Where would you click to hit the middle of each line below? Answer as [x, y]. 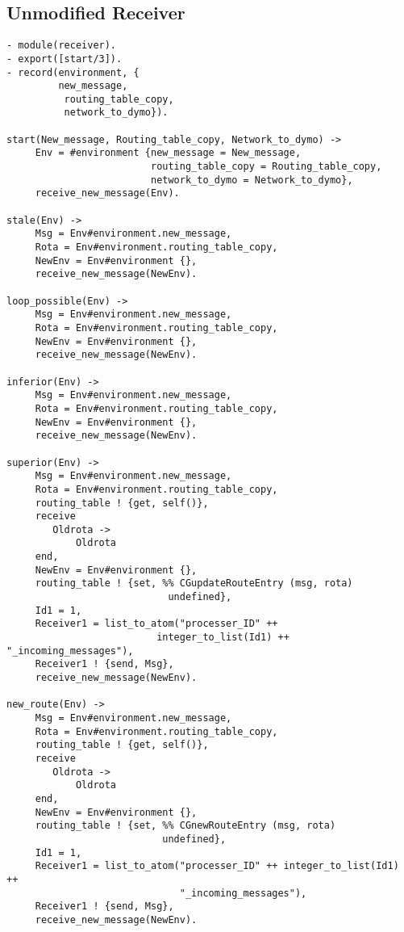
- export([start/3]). [65, 59]
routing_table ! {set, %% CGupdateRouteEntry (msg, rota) [194, 584]
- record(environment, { [73, 72]
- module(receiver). [62, 46]
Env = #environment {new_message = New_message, [168, 153]
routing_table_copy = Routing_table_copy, [266, 167]
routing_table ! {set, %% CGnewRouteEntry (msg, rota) [185, 826]
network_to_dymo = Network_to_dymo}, [252, 180]
